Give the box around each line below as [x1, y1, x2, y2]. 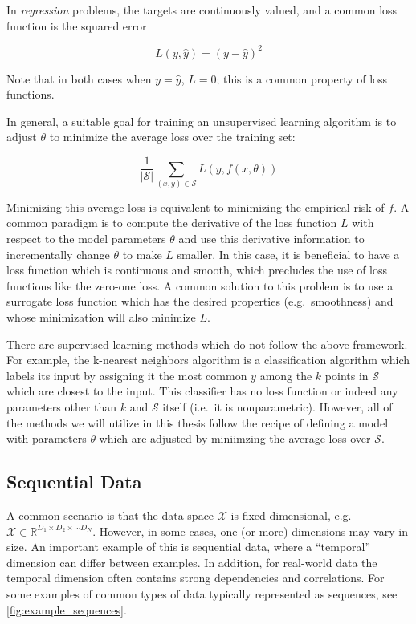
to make [122, 245, 162, 262]
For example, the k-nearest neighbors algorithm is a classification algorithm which [6, 351, 410, 368]
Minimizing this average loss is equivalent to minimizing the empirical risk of [6, 198, 385, 215]
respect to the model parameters [6, 230, 166, 247]
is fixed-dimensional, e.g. [230, 506, 352, 523]
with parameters [6, 430, 87, 447]
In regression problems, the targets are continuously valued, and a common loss [6, 2, 398, 18]
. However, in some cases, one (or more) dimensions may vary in [92, 522, 408, 539]
